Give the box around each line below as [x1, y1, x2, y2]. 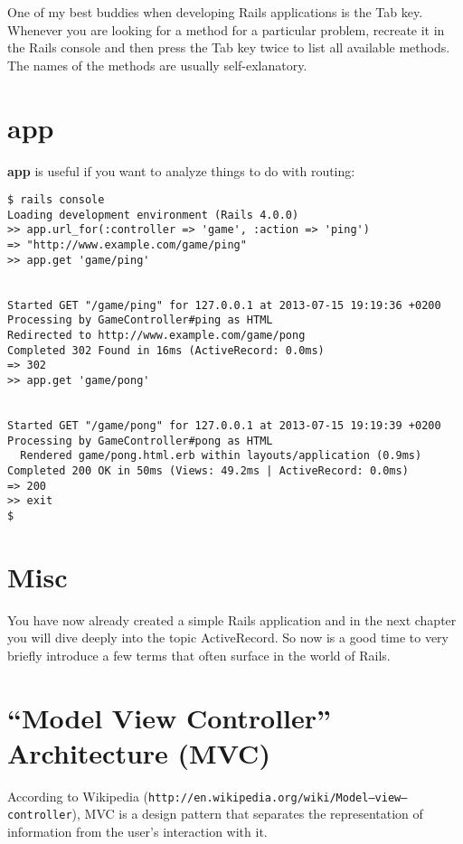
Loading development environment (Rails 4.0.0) [7, 208, 299, 221]
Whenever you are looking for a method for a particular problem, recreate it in [7, 20, 445, 39]
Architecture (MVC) [7, 734, 270, 771]
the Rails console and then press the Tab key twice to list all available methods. [7, 38, 450, 57]
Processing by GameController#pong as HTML [7, 434, 273, 447]
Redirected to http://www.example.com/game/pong [7, 329, 306, 342]
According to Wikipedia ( [7, 786, 149, 805]
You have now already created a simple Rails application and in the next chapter [7, 610, 457, 629]
